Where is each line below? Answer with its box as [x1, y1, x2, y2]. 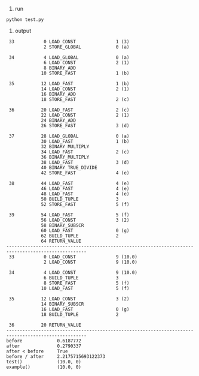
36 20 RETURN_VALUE [8, 322, 82, 328]
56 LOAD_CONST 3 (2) [41, 217, 130, 223]
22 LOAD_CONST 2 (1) [41, 112, 130, 118]
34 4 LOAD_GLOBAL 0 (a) [8, 55, 130, 61]
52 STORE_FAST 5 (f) [41, 201, 130, 207]
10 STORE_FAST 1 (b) [41, 70, 130, 76]
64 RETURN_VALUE [41, 238, 82, 244]
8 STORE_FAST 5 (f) [44, 280, 130, 286]
